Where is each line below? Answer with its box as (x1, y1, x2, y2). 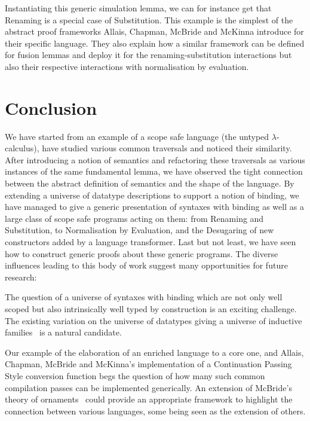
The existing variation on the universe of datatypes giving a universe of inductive (5, 314, 302, 327)
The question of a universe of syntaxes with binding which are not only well (5, 291, 283, 303)
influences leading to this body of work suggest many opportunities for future (5, 259, 288, 271)
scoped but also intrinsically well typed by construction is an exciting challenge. (5, 303, 297, 315)
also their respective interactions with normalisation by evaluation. (5, 60, 249, 72)
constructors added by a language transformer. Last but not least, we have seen (5, 236, 296, 248)
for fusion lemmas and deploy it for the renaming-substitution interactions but (5, 48, 292, 61)
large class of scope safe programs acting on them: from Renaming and (5, 212, 264, 224)
